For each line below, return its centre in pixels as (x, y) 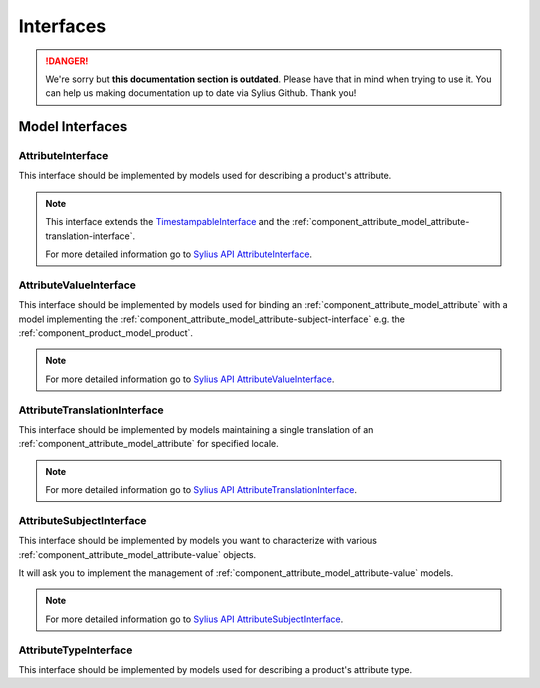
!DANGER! (67, 61)
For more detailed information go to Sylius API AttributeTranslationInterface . (201, 490)
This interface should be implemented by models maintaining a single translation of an (196, 429)
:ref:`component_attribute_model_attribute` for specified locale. (148, 444)
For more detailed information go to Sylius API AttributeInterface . (179, 254)
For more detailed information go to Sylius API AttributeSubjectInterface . (194, 619)
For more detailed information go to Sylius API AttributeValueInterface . (190, 379)
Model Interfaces (73, 126)
